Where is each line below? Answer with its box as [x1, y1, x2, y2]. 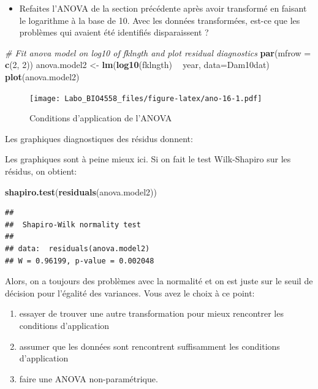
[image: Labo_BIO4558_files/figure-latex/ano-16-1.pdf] [29, 94, 262, 103]
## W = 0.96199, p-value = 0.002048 [5, 256, 154, 265]
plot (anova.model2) [5, 70, 80, 83]
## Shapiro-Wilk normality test [5, 220, 141, 229]
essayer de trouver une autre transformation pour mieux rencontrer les [19, 307, 284, 320]
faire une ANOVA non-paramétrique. [19, 372, 158, 385]
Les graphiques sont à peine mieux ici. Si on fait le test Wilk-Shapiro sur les [5, 153, 291, 165]
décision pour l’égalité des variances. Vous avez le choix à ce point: [5, 286, 255, 299]
